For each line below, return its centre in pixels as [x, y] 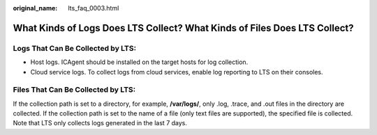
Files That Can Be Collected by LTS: [74, 90]
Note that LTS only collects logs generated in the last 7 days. [100, 123]
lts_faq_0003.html [94, 8]
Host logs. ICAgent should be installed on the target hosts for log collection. [139, 62]
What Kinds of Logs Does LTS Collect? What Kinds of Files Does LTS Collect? [183, 28]
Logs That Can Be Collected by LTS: [74, 48]
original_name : [35, 8]
